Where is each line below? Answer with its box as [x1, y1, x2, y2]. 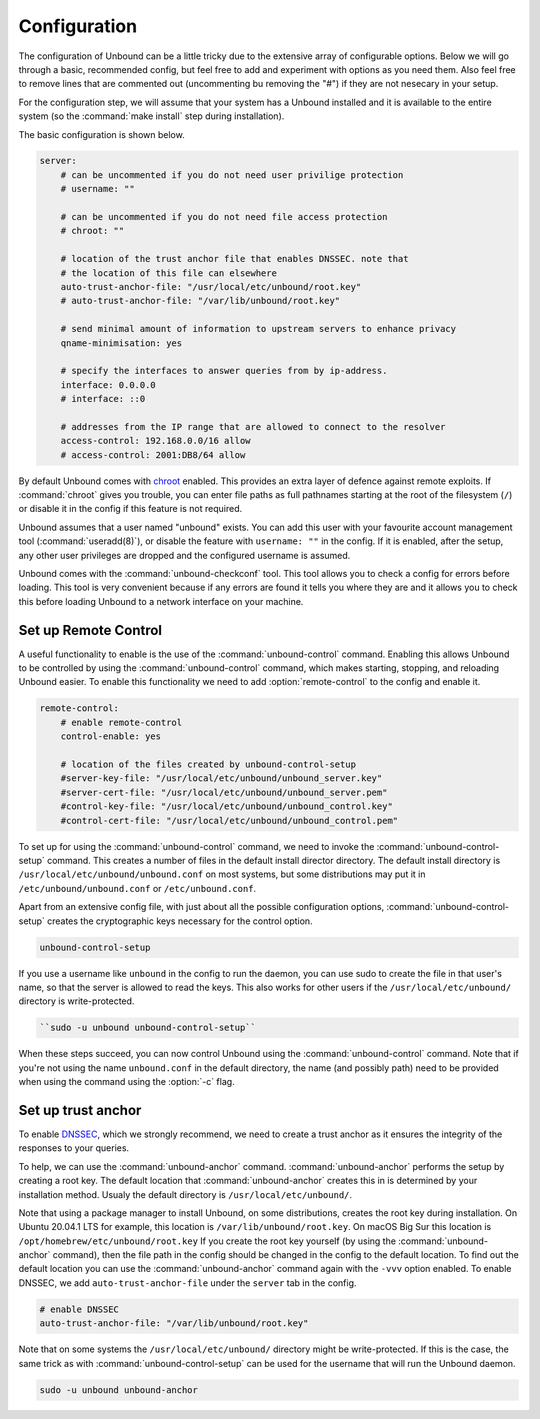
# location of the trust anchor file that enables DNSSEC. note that [60, 253, 409, 265]
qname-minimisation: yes [60, 337, 183, 349]
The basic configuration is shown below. [18, 128, 185, 140]
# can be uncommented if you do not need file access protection [60, 211, 388, 223]
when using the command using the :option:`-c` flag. [18, 1076, 235, 1088]
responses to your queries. [18, 1142, 130, 1154]
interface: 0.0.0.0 [60, 379, 157, 390]
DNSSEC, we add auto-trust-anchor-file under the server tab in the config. [18, 1276, 357, 1289]
